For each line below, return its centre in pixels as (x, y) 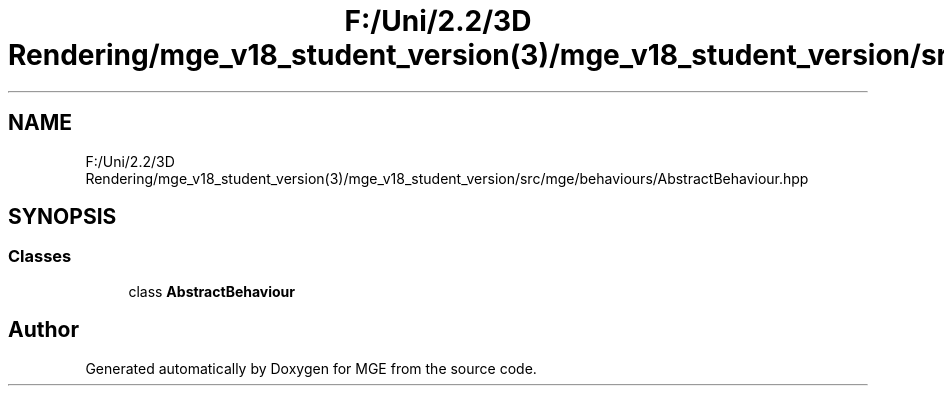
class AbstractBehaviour (212, 291)
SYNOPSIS (62, 217)
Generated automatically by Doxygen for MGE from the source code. (311, 368)
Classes (40, 256)
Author (43, 330)
